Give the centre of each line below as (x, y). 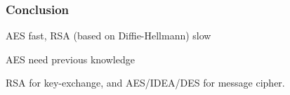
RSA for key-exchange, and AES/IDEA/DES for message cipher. (145, 83)
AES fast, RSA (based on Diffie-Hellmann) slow (108, 36)
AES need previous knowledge (70, 59)
